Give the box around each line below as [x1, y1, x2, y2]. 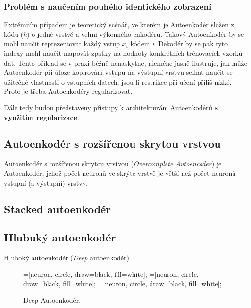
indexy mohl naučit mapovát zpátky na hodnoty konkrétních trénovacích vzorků [4, 48, 243, 58]
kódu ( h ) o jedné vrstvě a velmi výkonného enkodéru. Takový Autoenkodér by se [4, 29, 244, 39]
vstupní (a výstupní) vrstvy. [4, 177, 87, 188]
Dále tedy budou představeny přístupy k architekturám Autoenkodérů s [4, 102, 218, 112]
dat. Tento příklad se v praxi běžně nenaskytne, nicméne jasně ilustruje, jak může [4, 57, 247, 68]
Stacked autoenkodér [4, 201, 111, 216]
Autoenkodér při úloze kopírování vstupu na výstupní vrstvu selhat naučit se [4, 67, 233, 77]
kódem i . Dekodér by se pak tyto [130, 38, 228, 49]
